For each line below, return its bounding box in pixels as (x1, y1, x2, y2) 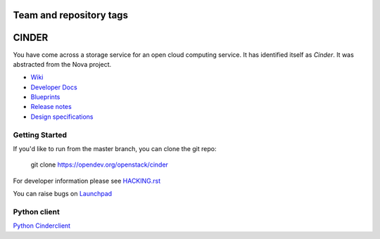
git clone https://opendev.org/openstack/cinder (30, 160, 169, 169)
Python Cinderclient (13, 221, 70, 230)
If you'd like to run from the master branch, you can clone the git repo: (13, 145, 217, 153)
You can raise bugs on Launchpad (13, 190, 113, 198)
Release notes (30, 103, 72, 111)
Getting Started (13, 130, 67, 140)
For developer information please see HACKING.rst (13, 176, 161, 185)
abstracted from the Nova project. (13, 60, 112, 68)
